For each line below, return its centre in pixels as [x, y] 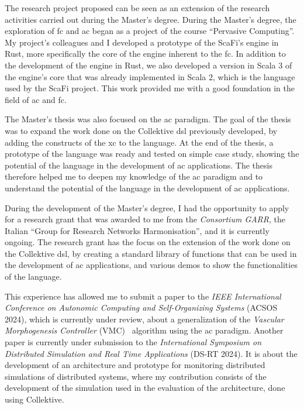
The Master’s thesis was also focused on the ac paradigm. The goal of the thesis [148, 119]
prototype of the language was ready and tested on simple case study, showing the [152, 154]
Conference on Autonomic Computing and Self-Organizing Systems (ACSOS [141, 307]
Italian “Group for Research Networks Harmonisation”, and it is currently [137, 230]
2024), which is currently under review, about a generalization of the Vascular [144, 319]
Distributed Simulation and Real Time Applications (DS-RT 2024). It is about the [151, 353]
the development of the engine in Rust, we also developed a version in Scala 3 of [148, 65]
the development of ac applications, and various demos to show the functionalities [151, 265]
